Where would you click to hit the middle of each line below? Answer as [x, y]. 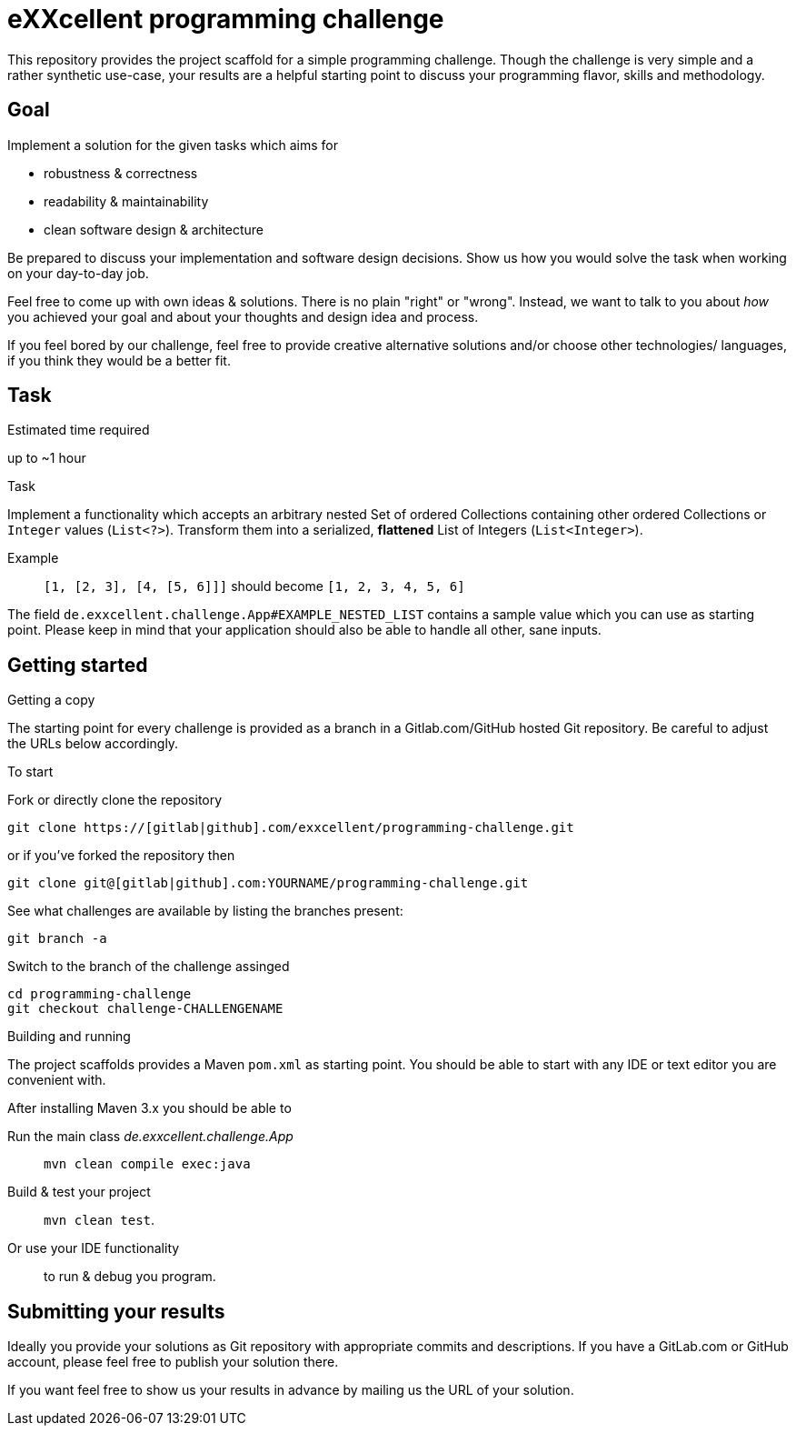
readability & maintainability [126, 201]
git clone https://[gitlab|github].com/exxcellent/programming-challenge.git [291, 828]
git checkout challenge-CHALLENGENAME [145, 1009]
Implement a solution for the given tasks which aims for [173, 145]
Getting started [78, 665]
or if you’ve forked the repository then [121, 856]
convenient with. [57, 1080]
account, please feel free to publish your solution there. [173, 1362]
